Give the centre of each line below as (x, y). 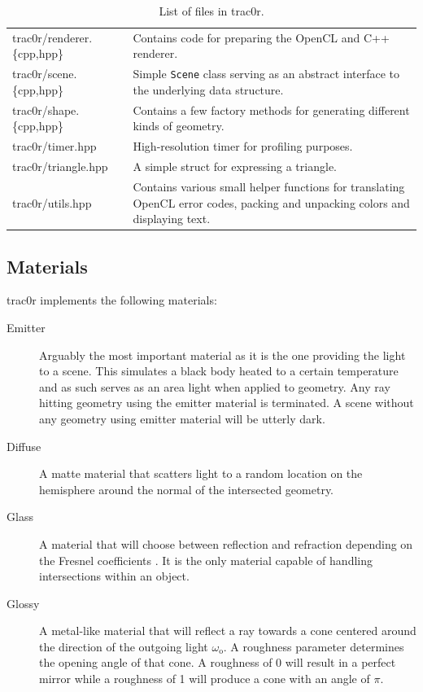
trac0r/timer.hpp (55, 146)
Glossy (23, 603)
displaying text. (172, 219)
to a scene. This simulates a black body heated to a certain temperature (219, 371)
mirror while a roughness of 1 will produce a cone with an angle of (205, 679)
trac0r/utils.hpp (52, 202)
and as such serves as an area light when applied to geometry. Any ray (215, 386)
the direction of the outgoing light (124, 646)
